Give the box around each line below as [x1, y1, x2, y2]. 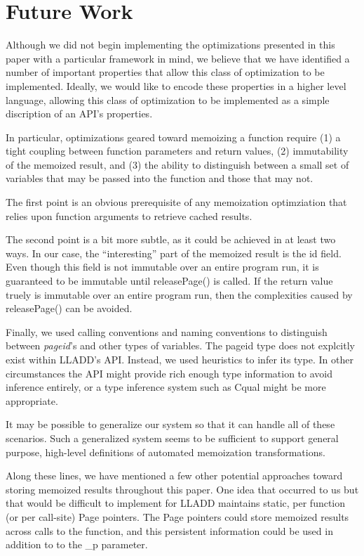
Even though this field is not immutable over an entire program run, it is [6, 259, 319, 274]
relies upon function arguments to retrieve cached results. [6, 208, 252, 223]
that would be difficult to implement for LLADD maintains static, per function [6, 496, 346, 510]
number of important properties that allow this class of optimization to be [6, 65, 325, 79]
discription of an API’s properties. [6, 106, 153, 121]
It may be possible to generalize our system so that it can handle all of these [6, 417, 335, 432]
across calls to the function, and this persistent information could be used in [6, 523, 333, 538]
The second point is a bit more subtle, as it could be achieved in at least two [6, 232, 336, 247]
